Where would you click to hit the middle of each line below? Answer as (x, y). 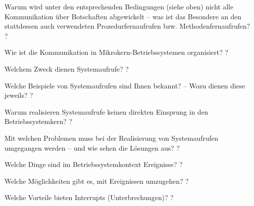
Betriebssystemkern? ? (38, 121)
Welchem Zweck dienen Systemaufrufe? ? (67, 68)
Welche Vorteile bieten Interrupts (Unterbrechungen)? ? (89, 197)
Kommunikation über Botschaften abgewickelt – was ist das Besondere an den (123, 16)
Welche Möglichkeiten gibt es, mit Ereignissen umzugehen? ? (97, 181)
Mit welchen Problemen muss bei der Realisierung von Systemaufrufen (111, 138)
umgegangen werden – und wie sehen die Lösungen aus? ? (92, 147)
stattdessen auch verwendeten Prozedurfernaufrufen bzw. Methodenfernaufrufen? (127, 26)
